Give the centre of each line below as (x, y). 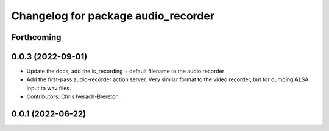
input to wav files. (49, 88)
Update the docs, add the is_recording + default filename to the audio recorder (126, 71)
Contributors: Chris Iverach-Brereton (73, 96)
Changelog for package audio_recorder (113, 16)
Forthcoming (36, 37)
